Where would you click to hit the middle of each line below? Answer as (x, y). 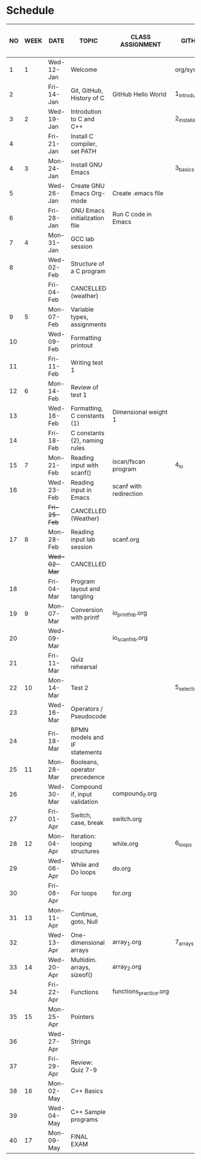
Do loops (83, 872)
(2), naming (87, 440)
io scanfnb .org (130, 638)
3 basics (185, 168)
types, (80, 317)
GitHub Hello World (139, 94)
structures (85, 851)
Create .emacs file (138, 193)
